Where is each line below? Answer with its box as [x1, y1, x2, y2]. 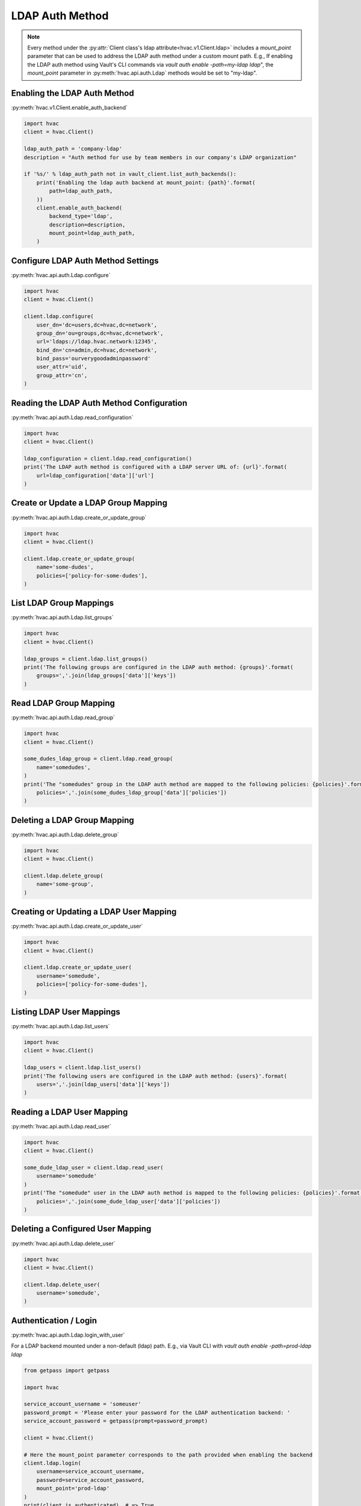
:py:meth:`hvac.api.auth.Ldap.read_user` [11, 1122, 111, 1129]
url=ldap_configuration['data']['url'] [36, 472, 155, 479]
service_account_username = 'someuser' [23, 1401, 141, 1408]
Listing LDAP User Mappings [11, 1007, 120, 1017]
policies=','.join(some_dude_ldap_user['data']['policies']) [36, 1198, 221, 1205]
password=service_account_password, [36, 1476, 144, 1483]
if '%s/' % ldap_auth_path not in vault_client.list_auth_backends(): [23, 170, 237, 178]
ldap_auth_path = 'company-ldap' [23, 145, 123, 152]
